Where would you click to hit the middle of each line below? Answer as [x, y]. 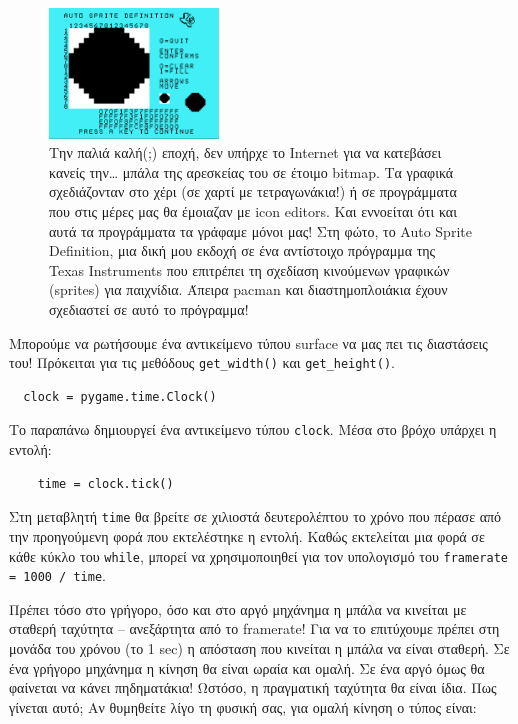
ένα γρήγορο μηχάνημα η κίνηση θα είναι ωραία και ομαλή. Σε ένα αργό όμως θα [247, 667]
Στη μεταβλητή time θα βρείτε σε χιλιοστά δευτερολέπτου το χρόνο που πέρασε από [255, 516]
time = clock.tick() [105, 483]
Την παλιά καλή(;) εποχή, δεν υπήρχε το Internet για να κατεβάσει [245, 152]
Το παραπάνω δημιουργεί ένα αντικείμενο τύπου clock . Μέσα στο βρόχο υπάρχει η [253, 429]
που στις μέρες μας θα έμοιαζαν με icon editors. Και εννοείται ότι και [253, 211]
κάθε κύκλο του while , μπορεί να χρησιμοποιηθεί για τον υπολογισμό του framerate [258, 555]
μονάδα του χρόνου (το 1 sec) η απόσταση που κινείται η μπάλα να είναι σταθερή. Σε [259, 648]
